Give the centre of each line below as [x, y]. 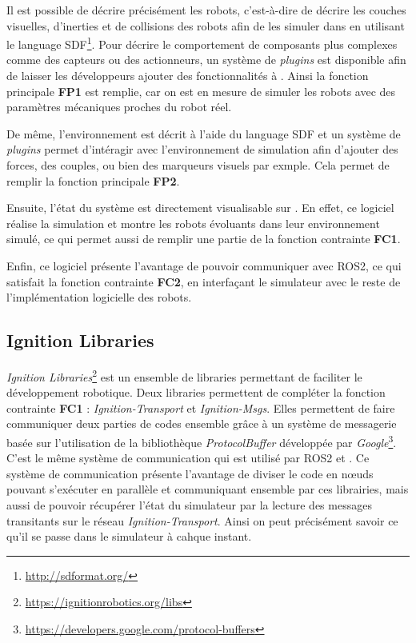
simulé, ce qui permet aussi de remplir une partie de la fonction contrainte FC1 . [204, 239]
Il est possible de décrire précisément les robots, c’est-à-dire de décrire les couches [206, 10]
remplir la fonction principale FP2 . [93, 180]
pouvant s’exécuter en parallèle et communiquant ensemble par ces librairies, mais [208, 489]
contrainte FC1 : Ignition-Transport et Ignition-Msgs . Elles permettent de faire [201, 407]
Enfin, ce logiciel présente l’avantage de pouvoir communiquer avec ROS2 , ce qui [204, 265]
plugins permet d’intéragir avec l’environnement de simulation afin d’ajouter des [202, 149]
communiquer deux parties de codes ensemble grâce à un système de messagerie [202, 423]
